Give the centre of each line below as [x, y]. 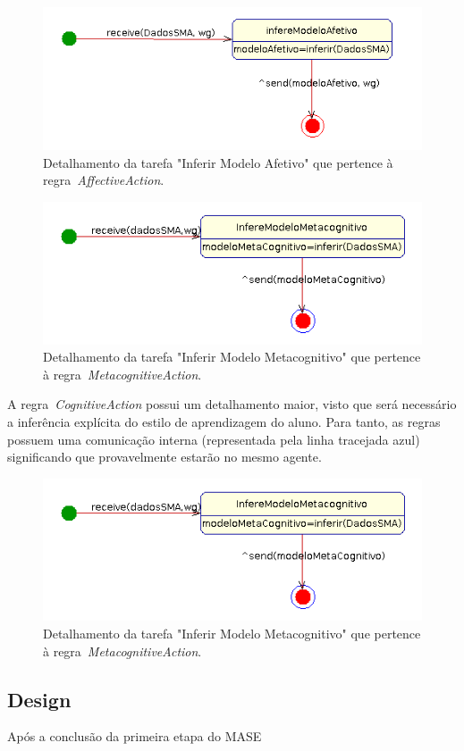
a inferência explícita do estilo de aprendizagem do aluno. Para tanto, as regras [224, 421]
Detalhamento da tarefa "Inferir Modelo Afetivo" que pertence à [218, 162]
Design [39, 699]
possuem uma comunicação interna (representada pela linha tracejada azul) [214, 439]
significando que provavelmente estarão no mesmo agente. [165, 457]
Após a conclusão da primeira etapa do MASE [135, 736]
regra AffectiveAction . [104, 180]
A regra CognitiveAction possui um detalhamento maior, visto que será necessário [232, 404]
